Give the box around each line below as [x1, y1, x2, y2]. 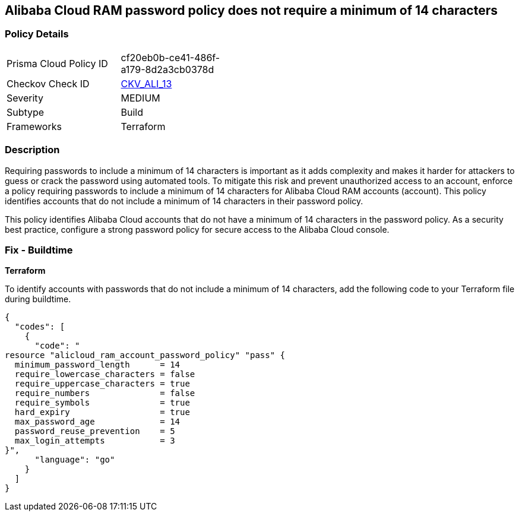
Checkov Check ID [7, 77, 90, 90]
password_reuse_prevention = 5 [14, 426, 175, 436]
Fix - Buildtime [5, 243, 73, 256]
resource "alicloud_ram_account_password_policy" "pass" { [5, 350, 286, 360]
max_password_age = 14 [14, 417, 181, 427]
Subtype [7, 106, 45, 118]
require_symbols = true [14, 398, 190, 408]
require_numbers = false [14, 388, 195, 398]
